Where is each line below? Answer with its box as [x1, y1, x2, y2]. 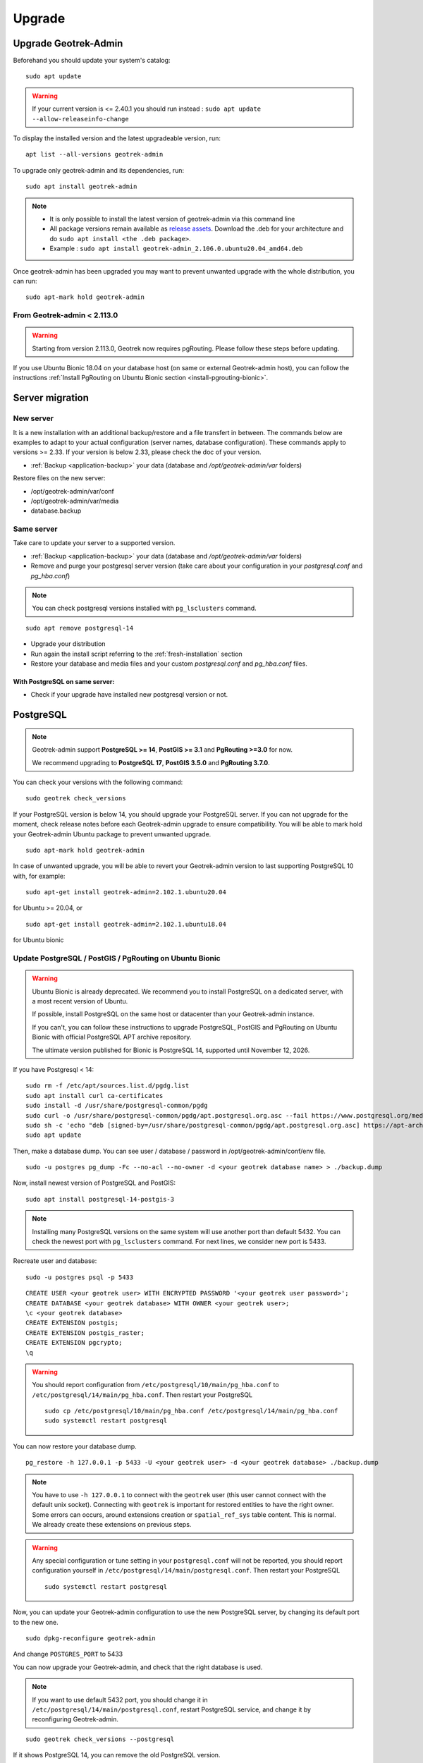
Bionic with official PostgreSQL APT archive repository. [32, 1033, 192, 1042]
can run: [13, 276, 38, 285]
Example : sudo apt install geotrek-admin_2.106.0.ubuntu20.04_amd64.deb [49, 244, 303, 253]
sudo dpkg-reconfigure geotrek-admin [25, 1634, 157, 1642]
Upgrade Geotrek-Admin [13, 37, 123, 49]
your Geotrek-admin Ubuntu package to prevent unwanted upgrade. [13, 829, 211, 838]
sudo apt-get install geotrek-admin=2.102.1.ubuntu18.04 [25, 920, 227, 928]
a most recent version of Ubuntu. [32, 996, 128, 1005]
